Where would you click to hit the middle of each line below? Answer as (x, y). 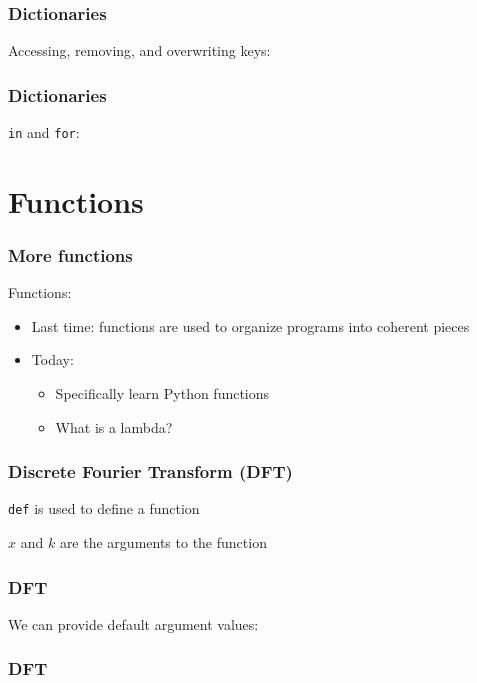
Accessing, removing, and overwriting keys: (139, 50)
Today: (52, 359)
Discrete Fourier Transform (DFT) (150, 471)
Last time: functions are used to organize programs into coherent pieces (250, 325)
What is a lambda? (114, 426)
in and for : (44, 132)
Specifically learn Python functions (162, 393)
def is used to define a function (104, 508)
